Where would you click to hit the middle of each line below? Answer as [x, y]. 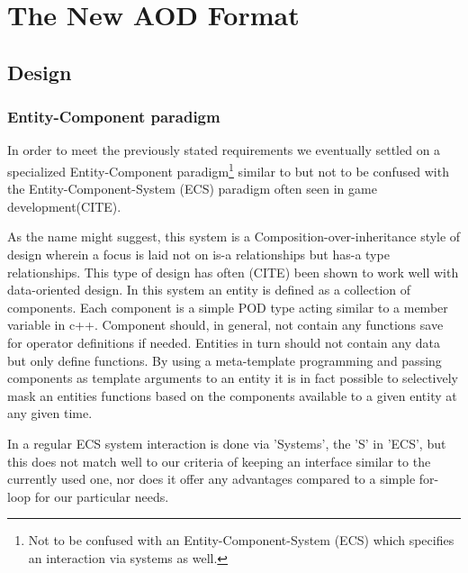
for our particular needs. [102, 496]
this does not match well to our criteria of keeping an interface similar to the [219, 461]
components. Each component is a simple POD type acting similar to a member [228, 307]
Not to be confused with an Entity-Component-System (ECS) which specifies [241, 540]
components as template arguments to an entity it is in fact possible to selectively [233, 378]
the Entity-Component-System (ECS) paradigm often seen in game [192, 189]
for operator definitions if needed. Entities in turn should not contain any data [224, 342]
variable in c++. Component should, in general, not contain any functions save [225, 325]
